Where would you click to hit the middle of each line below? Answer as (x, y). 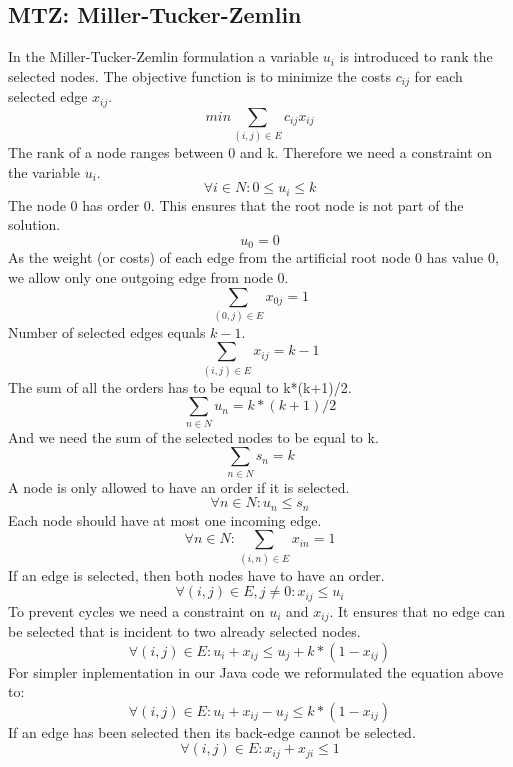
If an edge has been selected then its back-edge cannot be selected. (212, 731)
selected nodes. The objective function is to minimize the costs (199, 75)
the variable (44, 171)
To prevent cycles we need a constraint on (136, 610)
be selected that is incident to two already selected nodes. (184, 631)
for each (438, 75)
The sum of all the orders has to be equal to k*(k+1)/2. (180, 386)
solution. (34, 224)
